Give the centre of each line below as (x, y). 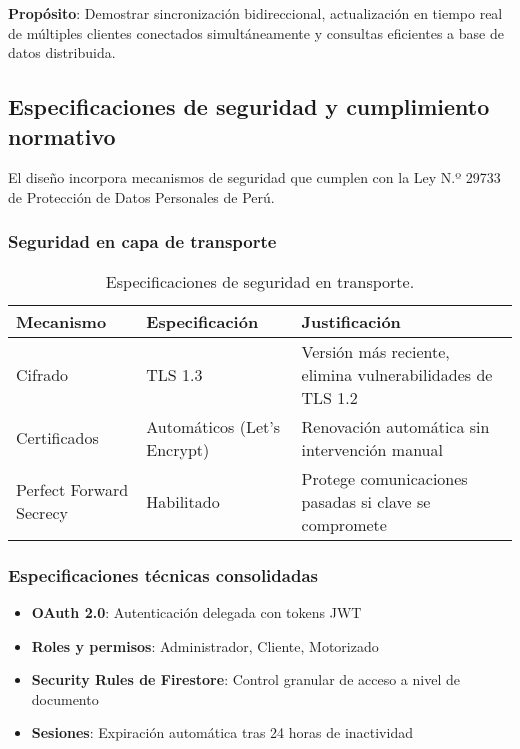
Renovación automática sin (395, 426)
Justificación (351, 321)
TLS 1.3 (174, 374)
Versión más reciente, (375, 351)
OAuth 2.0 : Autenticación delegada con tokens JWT (196, 612)
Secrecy (42, 513)
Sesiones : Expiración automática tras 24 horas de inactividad (222, 732)
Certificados (57, 438)
